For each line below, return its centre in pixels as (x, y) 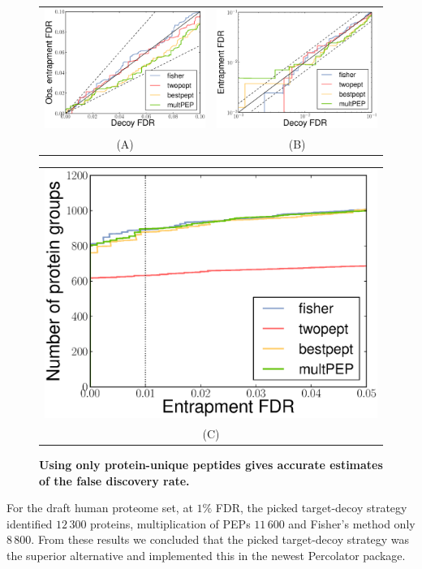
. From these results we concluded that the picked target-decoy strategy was (220, 539)
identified (30, 523)
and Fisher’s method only (352, 523)
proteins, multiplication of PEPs (170, 523)
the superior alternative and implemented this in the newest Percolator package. (206, 555)
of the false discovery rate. (114, 480)
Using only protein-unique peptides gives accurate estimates (211, 464)
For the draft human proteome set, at (100, 508)
